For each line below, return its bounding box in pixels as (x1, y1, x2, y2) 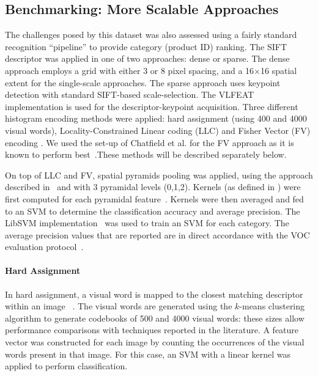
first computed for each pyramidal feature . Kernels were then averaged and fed (5, 192, 304, 205)
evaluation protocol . (5, 240, 84, 253)
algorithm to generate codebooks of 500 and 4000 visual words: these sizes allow (5, 311, 305, 324)
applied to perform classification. (5, 359, 128, 372)
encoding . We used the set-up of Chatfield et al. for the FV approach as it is (5, 136, 294, 149)
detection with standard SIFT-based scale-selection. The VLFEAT (5, 88, 254, 101)
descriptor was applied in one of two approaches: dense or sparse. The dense (5, 52, 290, 65)
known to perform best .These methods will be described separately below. (5, 148, 287, 161)
